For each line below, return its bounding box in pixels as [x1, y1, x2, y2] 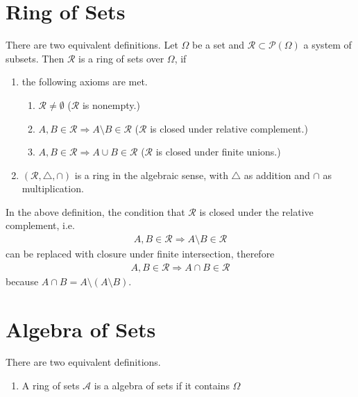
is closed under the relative [199, 204, 314, 219]
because [6, 273, 39, 288]
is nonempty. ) [82, 97, 140, 112]
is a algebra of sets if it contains [94, 378, 230, 393]
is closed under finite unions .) [155, 144, 281, 159]
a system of [303, 37, 352, 52]
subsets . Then [6, 51, 65, 65]
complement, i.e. [6, 218, 75, 233]
